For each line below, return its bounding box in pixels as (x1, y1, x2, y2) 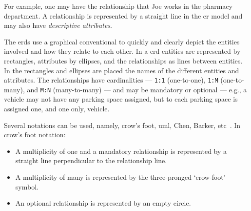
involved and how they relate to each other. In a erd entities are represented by (4, 46, 241, 56)
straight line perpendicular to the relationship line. (15, 155, 167, 166)
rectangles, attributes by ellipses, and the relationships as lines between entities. (4, 55, 243, 65)
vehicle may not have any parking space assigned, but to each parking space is (4, 94, 238, 104)
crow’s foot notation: (4, 129, 66, 140)
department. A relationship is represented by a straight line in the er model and (4, 10, 243, 21)
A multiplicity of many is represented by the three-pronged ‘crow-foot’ (15, 172, 226, 182)
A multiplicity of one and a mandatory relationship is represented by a (15, 146, 227, 156)
